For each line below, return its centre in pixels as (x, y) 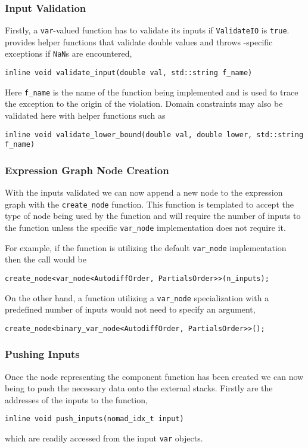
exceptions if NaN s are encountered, (69, 53)
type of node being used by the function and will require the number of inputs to (153, 216)
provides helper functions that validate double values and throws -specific (139, 41)
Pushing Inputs (42, 354)
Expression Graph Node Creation (87, 170)
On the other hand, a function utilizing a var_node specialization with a (137, 297)
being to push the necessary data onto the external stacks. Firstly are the (139, 388)
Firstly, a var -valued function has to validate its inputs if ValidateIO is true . (147, 30)
